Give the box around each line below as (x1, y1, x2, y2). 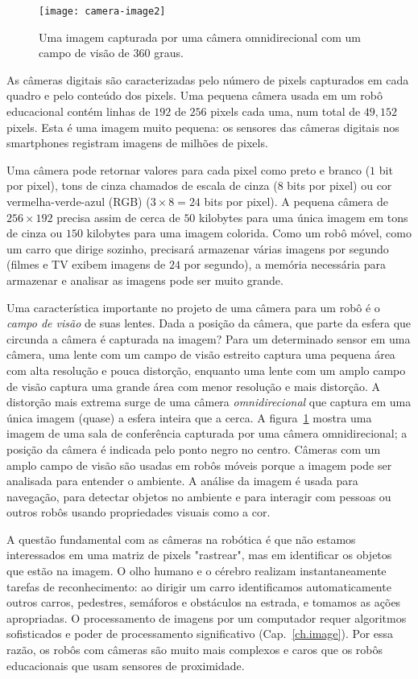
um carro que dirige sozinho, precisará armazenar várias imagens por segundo (6, 240, 389, 257)
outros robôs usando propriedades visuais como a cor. (6, 504, 271, 521)
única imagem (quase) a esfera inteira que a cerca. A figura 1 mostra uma (6, 409, 372, 426)
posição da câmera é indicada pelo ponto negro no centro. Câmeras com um (6, 440, 381, 457)
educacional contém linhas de (6, 103, 151, 120)
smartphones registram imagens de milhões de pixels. (6, 134, 268, 151)
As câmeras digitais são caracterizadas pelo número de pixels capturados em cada (6, 71, 409, 88)
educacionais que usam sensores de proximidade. (6, 656, 245, 673)
